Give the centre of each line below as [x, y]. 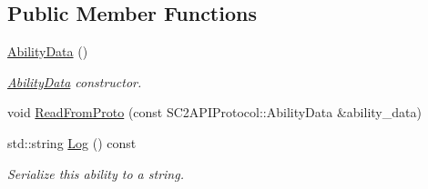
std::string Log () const [72, 142]
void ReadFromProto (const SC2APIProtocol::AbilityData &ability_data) [214, 112]
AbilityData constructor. [75, 81]
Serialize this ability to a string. [96, 173]
